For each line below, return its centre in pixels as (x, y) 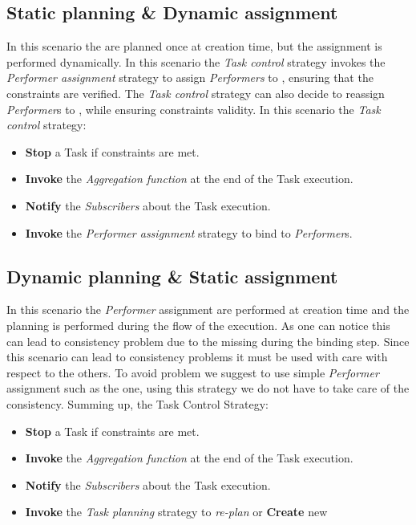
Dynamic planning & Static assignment (172, 276)
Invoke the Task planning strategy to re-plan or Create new (176, 512)
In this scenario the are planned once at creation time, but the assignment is (194, 46)
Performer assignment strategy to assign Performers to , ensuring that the (190, 77)
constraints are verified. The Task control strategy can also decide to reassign (196, 93)
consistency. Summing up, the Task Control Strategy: (137, 403)
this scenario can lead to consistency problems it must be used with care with (197, 357)
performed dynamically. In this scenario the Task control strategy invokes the (196, 61)
